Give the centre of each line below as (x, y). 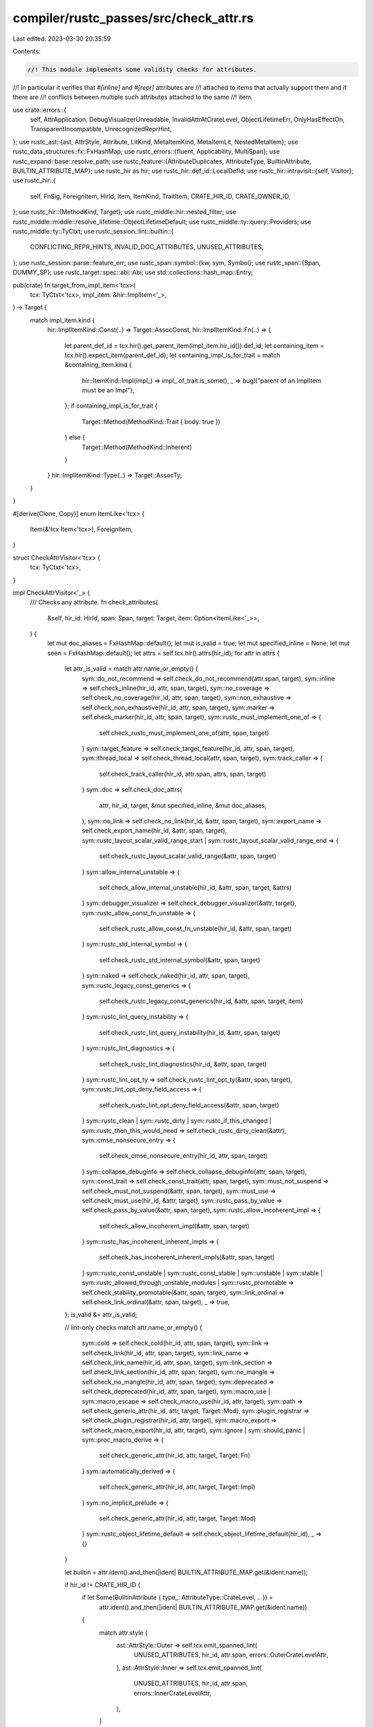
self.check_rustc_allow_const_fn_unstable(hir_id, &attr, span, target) (195, 928)
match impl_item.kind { (63, 320)
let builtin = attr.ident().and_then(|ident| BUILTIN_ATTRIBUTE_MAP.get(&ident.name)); (186, 1572)
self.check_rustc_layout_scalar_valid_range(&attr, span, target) (188, 856)
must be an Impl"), (108, 390)
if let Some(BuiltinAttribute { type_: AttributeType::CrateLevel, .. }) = (178, 1597)
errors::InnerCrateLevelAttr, (173, 1693)
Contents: (27, 51)
